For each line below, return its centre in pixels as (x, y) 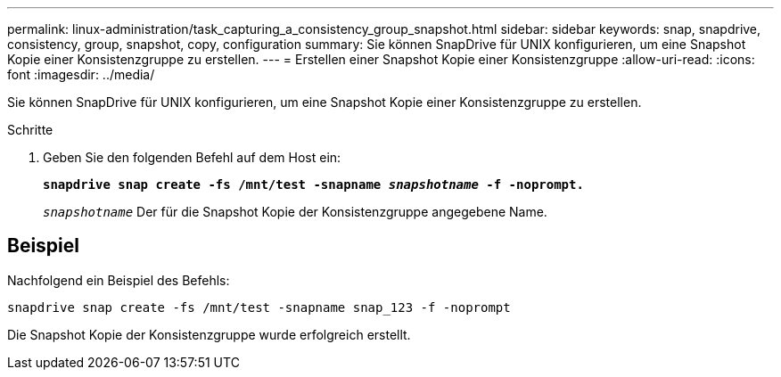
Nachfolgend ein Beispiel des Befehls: (119, 280)
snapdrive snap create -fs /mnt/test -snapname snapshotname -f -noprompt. (313, 184)
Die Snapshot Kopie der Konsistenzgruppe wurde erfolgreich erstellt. (209, 334)
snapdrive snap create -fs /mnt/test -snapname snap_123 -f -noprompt (259, 307)
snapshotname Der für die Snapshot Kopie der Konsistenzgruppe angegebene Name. (295, 212)
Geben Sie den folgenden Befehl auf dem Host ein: (192, 157)
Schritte (30, 130)
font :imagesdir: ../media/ (81, 74)
